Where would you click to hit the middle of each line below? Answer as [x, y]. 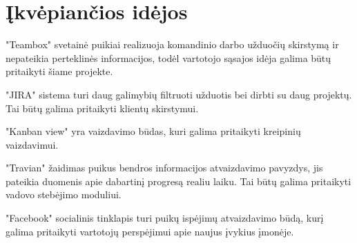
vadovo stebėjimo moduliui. [64, 194]
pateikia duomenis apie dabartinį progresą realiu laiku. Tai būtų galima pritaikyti [178, 181]
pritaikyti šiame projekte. [59, 71]
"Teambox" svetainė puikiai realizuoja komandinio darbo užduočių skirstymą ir [172, 44]
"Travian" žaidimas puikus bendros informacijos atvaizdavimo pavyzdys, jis [164, 168]
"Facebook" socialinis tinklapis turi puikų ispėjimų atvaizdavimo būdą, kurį [165, 218]
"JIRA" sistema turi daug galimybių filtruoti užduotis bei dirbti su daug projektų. [179, 94]
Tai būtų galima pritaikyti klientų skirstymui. [102, 108]
